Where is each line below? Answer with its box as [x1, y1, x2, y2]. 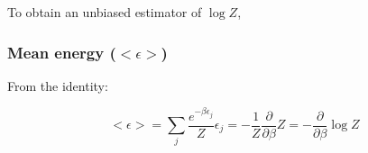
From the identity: [7, 76, 108, 94]
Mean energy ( [7, 40, 116, 63]
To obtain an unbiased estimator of [7, 3, 202, 21]
